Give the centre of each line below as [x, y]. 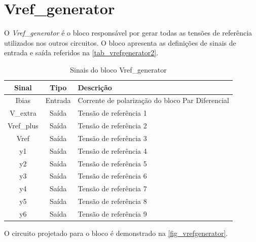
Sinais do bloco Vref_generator [118, 69]
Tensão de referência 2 [112, 126]
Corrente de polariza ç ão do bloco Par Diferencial [153, 100]
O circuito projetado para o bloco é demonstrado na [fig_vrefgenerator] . [116, 233]
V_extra [23, 113]
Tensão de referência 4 [112, 150]
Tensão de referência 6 [112, 176]
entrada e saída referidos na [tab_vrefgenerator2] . [81, 53]
